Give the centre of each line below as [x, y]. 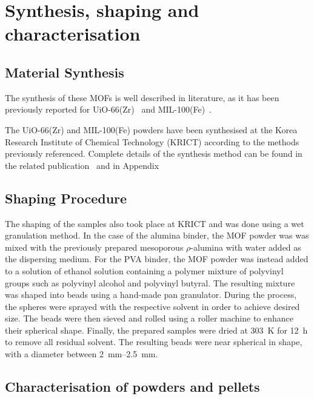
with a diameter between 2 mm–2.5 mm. [82, 354]
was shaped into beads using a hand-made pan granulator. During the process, [151, 295]
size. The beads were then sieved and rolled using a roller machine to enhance [149, 318]
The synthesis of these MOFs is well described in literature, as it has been [142, 97]
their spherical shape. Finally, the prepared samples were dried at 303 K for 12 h [156, 330]
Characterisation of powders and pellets [132, 387]
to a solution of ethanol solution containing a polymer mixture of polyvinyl [144, 270]
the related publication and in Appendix [82, 165]
